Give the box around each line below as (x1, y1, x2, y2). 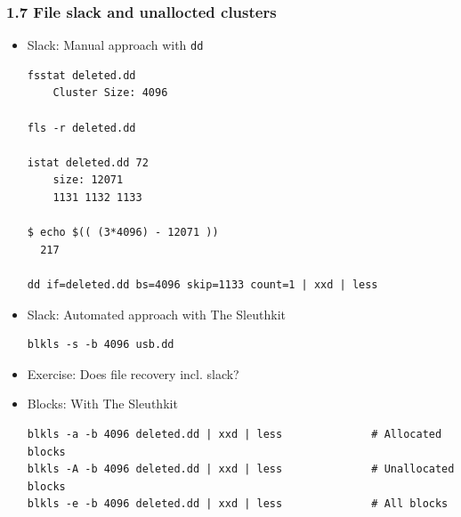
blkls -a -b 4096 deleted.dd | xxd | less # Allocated (27, 427, 442, 440)
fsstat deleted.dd (27, 69, 136, 82)
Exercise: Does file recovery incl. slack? (27, 364, 239, 383)
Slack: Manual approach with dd (27, 36, 204, 54)
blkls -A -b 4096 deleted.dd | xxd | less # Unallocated (27, 463, 455, 476)
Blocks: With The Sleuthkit (27, 394, 178, 413)
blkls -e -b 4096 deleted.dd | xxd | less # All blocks (27, 497, 449, 511)
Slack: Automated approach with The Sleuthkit (27, 304, 286, 323)
